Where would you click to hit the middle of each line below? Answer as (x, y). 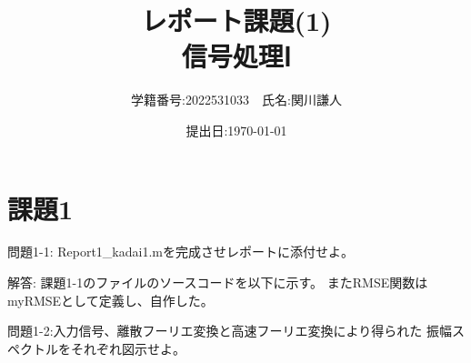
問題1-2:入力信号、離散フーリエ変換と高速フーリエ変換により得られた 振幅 (230, 331)
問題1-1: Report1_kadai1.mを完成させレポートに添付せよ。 (180, 252)
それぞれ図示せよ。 (128, 348)
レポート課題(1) (236, 20)
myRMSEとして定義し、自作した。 (110, 300)
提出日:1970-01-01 (236, 130)
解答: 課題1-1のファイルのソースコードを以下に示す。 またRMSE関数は (218, 282)
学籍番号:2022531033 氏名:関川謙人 (236, 100)
